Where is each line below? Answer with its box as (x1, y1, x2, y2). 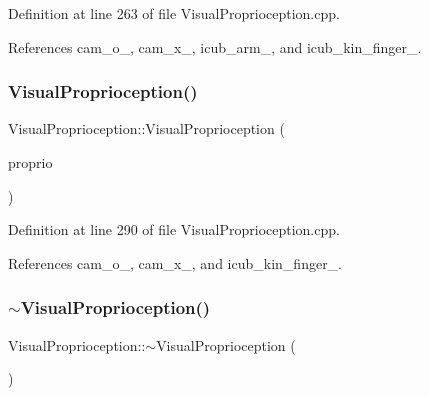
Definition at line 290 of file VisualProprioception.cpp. (8, 219, 340, 240)
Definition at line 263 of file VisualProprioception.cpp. (8, 3, 340, 23)
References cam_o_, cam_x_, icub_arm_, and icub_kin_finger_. (8, 36, 422, 57)
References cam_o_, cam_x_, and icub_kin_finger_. (8, 252, 343, 273)
